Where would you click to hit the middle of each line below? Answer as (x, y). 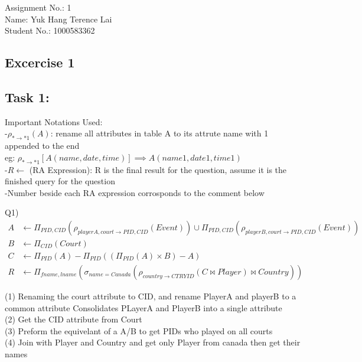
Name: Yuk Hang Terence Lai (58, 19)
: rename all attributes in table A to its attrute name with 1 (159, 133)
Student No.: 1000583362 (50, 30)
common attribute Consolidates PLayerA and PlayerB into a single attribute (144, 307)
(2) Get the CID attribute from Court (74, 319)
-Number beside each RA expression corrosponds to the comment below (135, 192)
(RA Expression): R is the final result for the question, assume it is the (158, 169)
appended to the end (42, 146)
